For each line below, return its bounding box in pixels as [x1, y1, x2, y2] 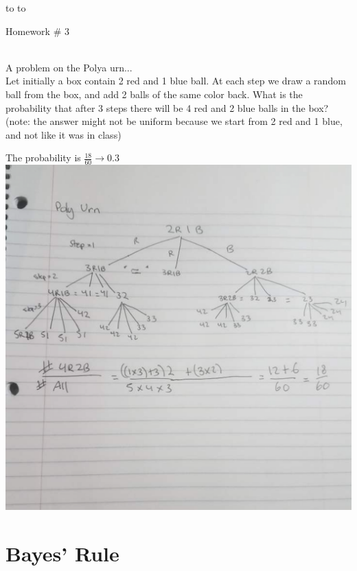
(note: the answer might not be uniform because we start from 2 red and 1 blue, [5, 114, 343, 128]
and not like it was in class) [5, 127, 122, 141]
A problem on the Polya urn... [5, 60, 133, 74]
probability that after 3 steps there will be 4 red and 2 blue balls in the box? [5, 100, 329, 115]
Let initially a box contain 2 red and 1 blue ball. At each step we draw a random [5, 73, 346, 88]
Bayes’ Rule [5, 539, 119, 567]
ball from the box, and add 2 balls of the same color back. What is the [5, 86, 303, 101]
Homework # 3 [5, 23, 69, 38]
